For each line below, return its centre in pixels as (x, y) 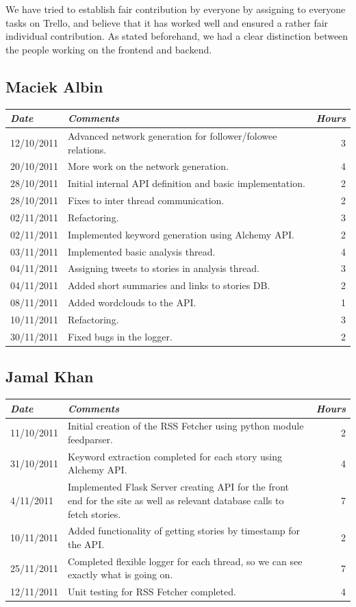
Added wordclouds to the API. (132, 302)
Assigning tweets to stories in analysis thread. (164, 268)
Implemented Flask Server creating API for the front (179, 487)
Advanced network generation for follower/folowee (173, 135)
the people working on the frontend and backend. (109, 49)
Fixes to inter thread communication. (146, 200)
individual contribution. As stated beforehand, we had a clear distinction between (177, 36)
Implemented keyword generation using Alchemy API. (181, 234)
